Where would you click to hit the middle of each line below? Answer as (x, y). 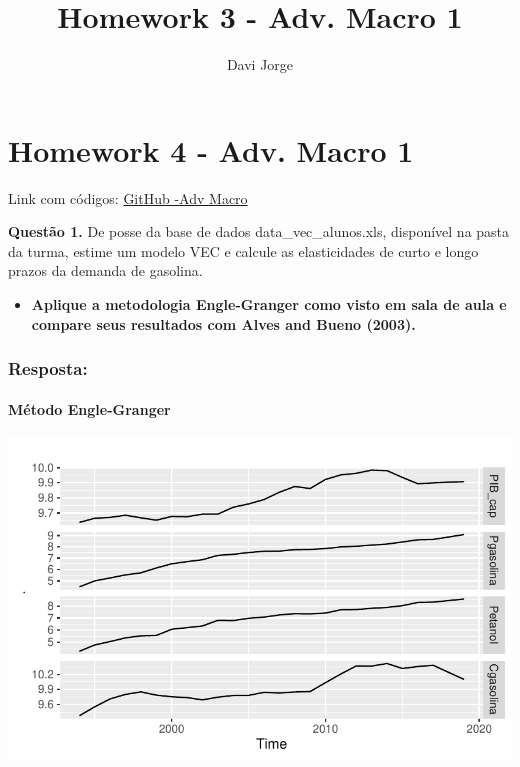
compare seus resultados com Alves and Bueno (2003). (223, 323)
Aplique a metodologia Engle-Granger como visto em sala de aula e (269, 304)
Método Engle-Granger (89, 408)
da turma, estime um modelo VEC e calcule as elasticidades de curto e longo (243, 250)
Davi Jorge (260, 64)
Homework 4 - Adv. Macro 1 (211, 149)
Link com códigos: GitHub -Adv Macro (128, 197)
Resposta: (48, 368)
